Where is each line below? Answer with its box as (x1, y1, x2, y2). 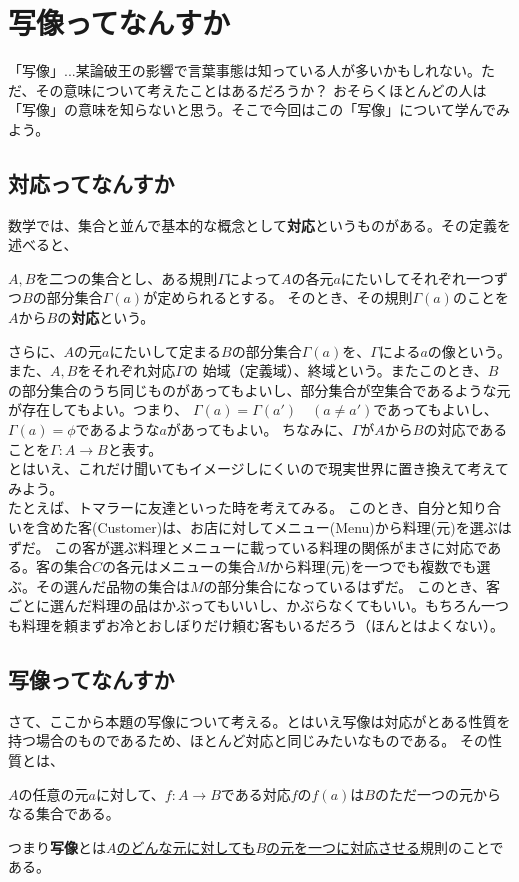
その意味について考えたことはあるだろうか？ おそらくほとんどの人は (35, 79, 487, 100)
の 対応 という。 (57, 307, 155, 328)
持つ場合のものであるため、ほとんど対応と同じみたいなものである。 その (8, 730, 488, 751)
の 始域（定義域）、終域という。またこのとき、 (184, 360, 488, 381)
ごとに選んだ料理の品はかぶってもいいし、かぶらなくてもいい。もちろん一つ (8, 595, 509, 616)
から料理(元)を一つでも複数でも (269, 556, 477, 577)
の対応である (423, 419, 508, 440)
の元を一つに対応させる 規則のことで (266, 836, 504, 857)
